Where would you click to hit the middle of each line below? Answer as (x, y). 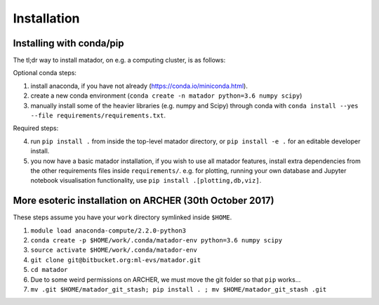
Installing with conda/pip (68, 43)
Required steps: (36, 128)
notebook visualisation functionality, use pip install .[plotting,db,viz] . (146, 181)
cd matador (49, 270)
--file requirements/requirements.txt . (98, 115)
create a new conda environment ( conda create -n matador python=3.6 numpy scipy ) (166, 96)
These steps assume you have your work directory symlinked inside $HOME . (122, 217)
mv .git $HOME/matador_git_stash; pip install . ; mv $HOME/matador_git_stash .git (179, 289)
